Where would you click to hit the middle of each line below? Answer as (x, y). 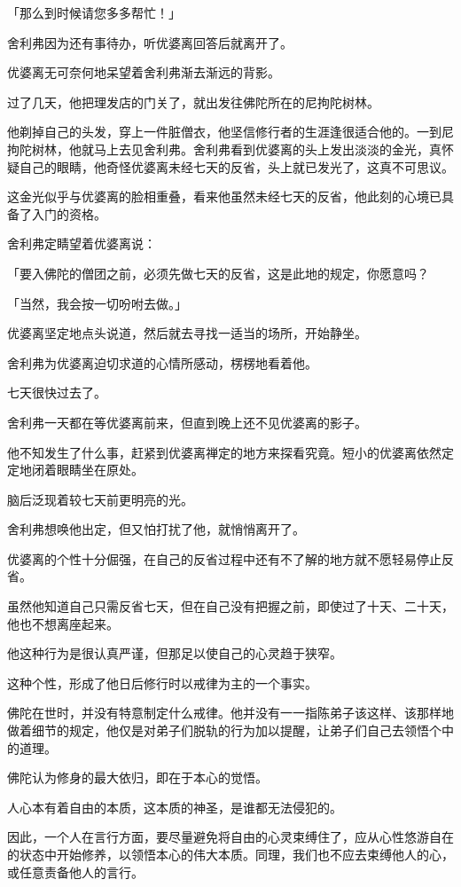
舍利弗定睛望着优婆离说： (82, 243)
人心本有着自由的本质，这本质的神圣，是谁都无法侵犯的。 (175, 807)
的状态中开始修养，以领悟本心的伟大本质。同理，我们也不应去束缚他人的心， (230, 854)
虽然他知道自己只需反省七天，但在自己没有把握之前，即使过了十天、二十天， (230, 606)
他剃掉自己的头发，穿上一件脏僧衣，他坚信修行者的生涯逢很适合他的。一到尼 (230, 132)
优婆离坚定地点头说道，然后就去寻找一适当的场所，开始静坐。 (187, 333)
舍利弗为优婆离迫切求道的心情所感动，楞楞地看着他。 (162, 362)
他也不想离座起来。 (63, 623)
